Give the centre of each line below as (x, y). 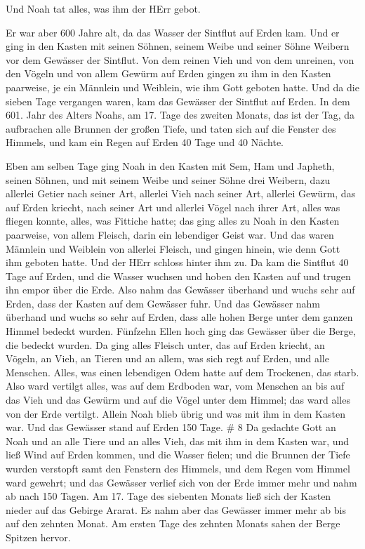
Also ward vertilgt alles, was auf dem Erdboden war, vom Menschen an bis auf (175, 386)
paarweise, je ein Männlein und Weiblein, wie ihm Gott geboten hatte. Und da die (182, 87)
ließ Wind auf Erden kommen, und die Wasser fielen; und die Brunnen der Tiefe (178, 455)
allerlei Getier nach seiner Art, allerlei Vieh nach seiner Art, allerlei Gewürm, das (181, 193)
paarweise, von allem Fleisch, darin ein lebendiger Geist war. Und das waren (170, 234)
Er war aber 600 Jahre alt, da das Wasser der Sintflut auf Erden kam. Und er (173, 32)
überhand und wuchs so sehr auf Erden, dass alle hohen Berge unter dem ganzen (179, 317)
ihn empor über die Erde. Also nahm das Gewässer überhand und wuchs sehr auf (180, 290)
